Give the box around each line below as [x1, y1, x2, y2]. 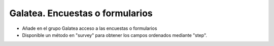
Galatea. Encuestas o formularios [9, 8, 153, 19]
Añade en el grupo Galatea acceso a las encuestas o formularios [22, 25, 157, 31]
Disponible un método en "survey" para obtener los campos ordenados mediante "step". [22, 32, 208, 38]
